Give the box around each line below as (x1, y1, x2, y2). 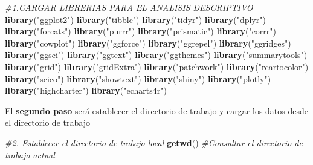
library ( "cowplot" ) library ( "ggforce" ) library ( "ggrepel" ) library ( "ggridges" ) (5, 36, 291, 49)
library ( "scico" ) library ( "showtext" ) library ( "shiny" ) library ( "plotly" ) (5, 72, 271, 85)
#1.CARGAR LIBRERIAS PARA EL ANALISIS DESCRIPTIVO (5, 1, 253, 13)
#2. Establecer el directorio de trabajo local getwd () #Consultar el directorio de (5, 136, 303, 149)
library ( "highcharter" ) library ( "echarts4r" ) (5, 84, 167, 97)
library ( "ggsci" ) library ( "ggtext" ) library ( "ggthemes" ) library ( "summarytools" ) (5, 48, 308, 61)
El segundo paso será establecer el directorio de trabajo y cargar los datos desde (5, 104, 308, 117)
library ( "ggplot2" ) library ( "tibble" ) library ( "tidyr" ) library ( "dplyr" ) (5, 13, 266, 25)
